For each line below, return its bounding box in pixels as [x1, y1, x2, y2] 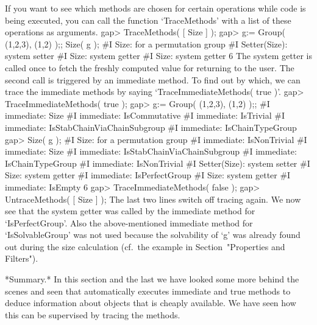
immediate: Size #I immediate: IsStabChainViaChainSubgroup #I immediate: [5, 145, 297, 158]
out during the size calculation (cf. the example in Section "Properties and [5, 240, 285, 253]
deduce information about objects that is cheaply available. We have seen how [5, 296, 296, 309]
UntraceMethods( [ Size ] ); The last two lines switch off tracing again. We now [5, 192, 301, 205]
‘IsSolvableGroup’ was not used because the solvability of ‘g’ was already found [5, 228, 301, 241]
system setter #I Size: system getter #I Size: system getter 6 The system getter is [5, 49, 312, 62]
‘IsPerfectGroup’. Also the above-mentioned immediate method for [5, 216, 253, 229]
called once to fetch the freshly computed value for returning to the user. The [5, 61, 294, 74]
